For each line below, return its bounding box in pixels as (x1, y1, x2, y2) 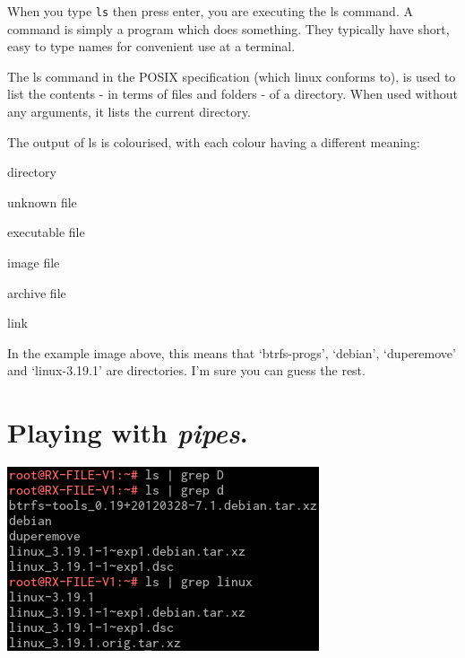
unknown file (7, 192, 77, 211)
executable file (7, 223, 85, 241)
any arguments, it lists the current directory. (7, 102, 251, 121)
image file (7, 253, 60, 271)
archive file (7, 283, 66, 302)
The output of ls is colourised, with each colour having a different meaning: (7, 132, 420, 151)
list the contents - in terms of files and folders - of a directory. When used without (7, 84, 459, 103)
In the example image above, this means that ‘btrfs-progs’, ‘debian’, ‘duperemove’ (7, 343, 456, 362)
